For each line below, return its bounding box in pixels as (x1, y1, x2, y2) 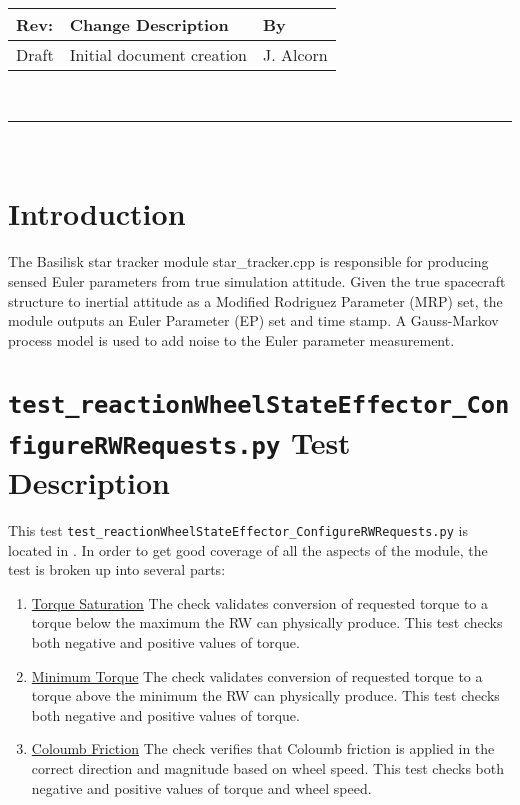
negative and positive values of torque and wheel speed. (31, 777, 372, 798)
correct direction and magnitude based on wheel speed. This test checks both (31, 758, 504, 779)
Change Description (69, 13, 229, 36)
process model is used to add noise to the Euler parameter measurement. (8, 329, 455, 350)
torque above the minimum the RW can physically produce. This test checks (31, 685, 500, 706)
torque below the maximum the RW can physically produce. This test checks (31, 612, 503, 633)
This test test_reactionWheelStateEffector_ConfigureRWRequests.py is (8, 520, 468, 541)
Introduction (8, 193, 186, 234)
